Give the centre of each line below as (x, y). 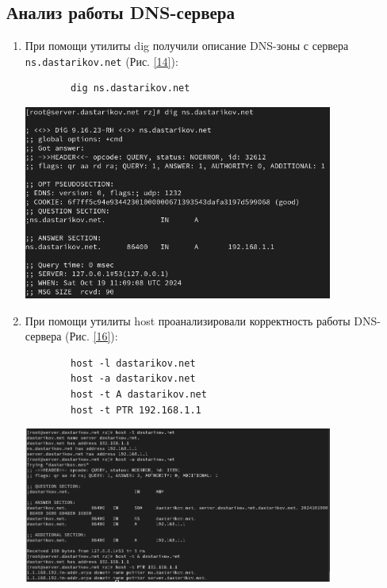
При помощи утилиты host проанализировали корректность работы (188, 320)
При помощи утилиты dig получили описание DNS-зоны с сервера (187, 46)
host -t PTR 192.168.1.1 (136, 410)
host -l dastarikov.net (133, 363)
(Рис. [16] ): (92, 336)
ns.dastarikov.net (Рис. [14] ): (102, 61)
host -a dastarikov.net (133, 379)
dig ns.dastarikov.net (130, 88)
